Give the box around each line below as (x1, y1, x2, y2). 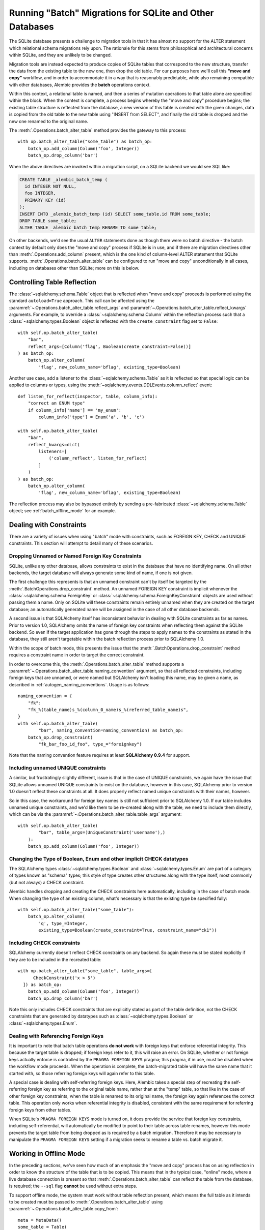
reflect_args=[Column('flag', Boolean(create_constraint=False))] (27, 343, 191, 349)
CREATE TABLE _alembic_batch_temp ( (19, 177, 108, 182)
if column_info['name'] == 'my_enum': (27, 407, 122, 413)
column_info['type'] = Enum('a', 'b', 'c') (38, 414, 145, 420)
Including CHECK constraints (9, 939, 80, 946)
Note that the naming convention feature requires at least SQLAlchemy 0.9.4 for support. (9, 752, 190, 758)
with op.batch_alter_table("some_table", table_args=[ (18, 968, 153, 974)
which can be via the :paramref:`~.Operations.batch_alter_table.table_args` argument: (9, 811, 182, 817)
